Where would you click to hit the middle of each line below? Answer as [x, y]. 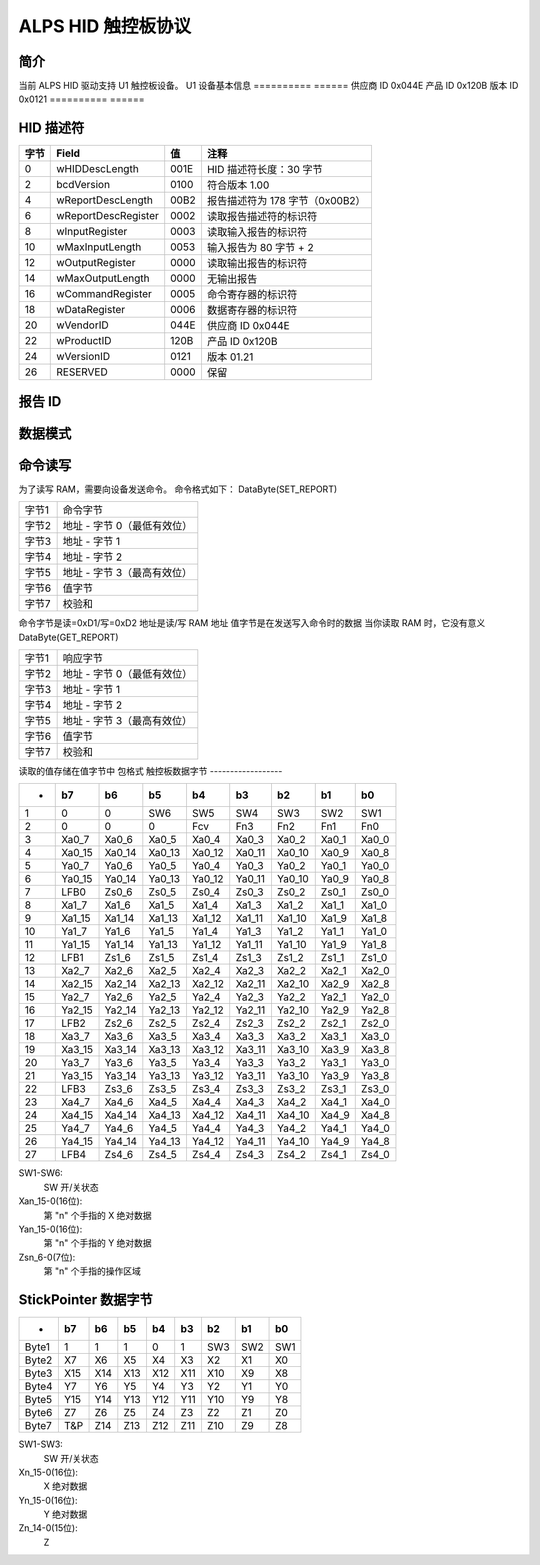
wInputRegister [92, 232]
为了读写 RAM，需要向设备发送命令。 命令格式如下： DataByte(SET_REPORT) [178, 489]
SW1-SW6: [41, 1173]
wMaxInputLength [99, 247]
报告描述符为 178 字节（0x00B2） [286, 201]
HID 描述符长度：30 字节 [265, 170]
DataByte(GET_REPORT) [68, 637]
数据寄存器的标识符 [252, 310]
